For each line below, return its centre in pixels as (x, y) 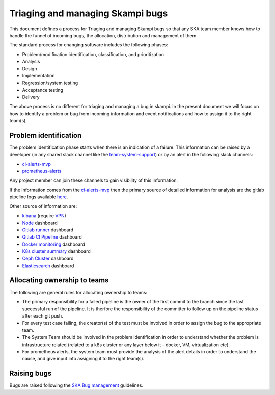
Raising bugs (31, 373)
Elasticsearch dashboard (48, 266)
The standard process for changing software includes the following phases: (89, 45)
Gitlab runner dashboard (48, 230)
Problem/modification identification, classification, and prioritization (93, 54)
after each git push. (43, 316)
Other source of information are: (43, 206)
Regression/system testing (50, 83)
